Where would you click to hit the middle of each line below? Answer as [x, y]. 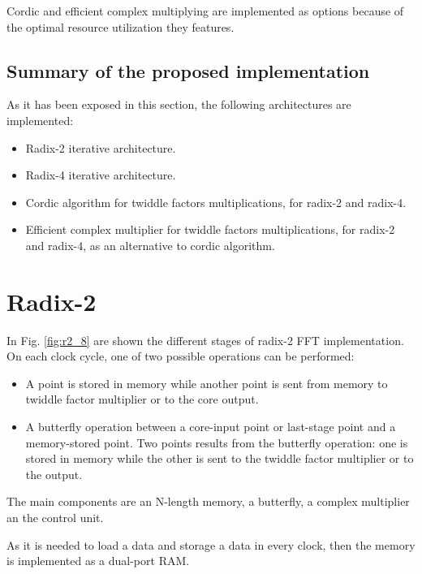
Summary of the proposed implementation [188, 70]
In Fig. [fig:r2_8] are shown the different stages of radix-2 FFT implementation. [205, 340]
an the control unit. [55, 518]
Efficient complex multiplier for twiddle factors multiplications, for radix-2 [210, 229]
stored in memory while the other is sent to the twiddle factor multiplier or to [220, 458]
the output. [54, 474]
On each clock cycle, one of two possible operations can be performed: [181, 356]
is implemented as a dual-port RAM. [98, 561]
